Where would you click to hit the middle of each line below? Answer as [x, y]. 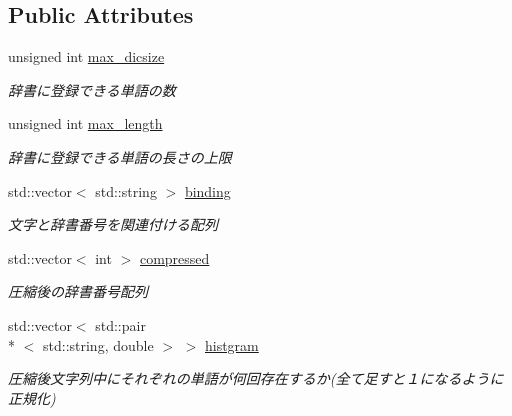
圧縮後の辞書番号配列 [78, 291]
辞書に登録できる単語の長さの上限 [120, 156]
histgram [231, 344]
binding [207, 190]
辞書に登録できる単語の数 [92, 89]
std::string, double [98, 344]
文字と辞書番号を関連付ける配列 [113, 224]
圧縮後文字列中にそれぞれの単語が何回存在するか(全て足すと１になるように [256, 378]
